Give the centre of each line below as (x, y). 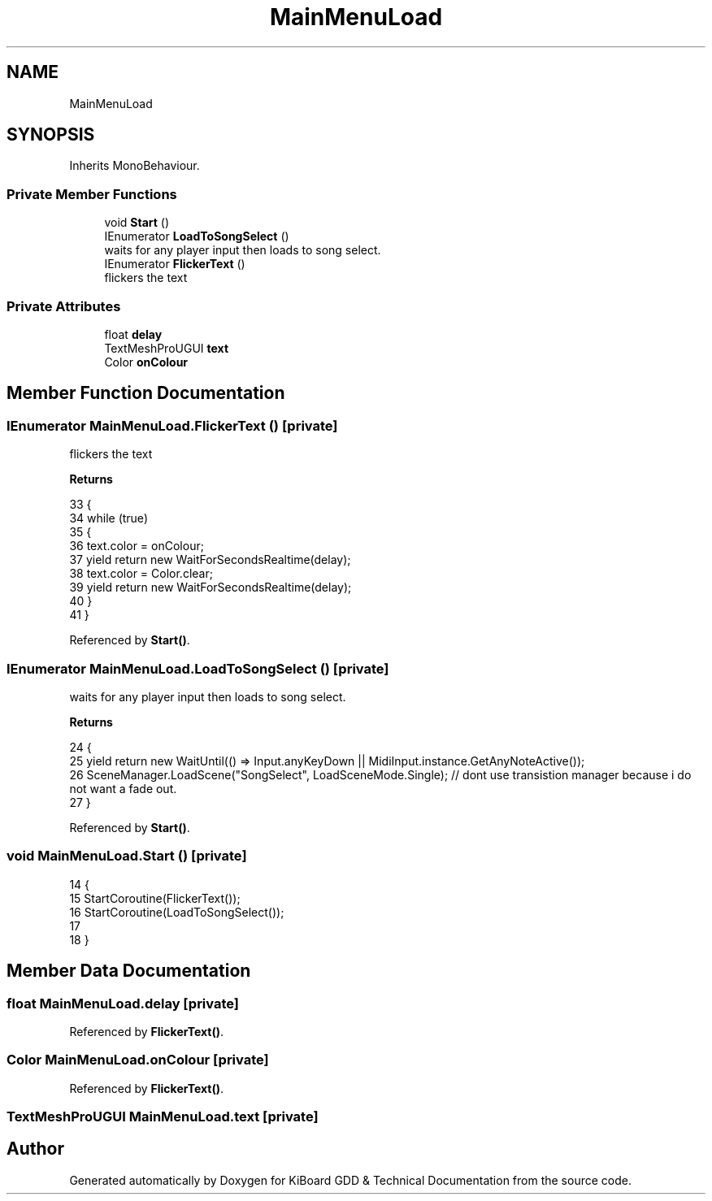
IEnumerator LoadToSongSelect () (197, 236)
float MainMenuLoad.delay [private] (123, 1003)
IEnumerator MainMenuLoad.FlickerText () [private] (172, 425)
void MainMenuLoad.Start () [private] (127, 856)
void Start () (137, 223)
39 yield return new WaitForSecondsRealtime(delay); (211, 587)
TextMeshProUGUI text (167, 348)
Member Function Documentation (146, 393)
